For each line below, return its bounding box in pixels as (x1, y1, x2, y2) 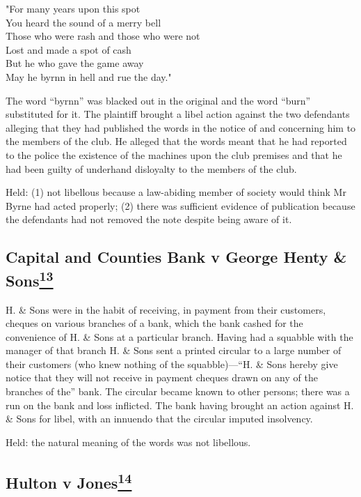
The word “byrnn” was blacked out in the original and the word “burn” (6, 93, 311, 107)
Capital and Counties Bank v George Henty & (6, 246, 347, 268)
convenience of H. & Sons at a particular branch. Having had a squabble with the (6, 329, 353, 344)
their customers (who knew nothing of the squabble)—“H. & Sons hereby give (6, 356, 338, 371)
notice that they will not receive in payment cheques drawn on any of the (6, 370, 318, 385)
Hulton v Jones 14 (6, 468, 132, 493)
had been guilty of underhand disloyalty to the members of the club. (6, 161, 297, 176)
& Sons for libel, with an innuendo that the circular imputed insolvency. (6, 411, 313, 426)
